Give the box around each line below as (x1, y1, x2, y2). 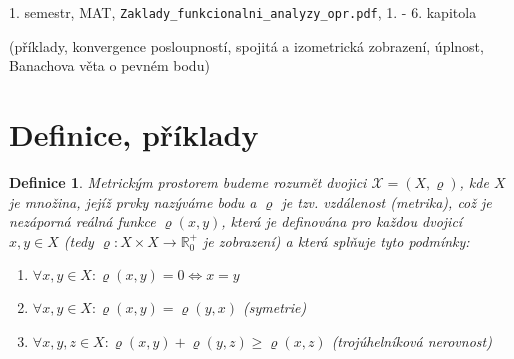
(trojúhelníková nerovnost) (331, 330, 492, 351)
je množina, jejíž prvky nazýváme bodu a (9, 191, 257, 212)
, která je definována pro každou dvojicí (221, 211, 463, 232)
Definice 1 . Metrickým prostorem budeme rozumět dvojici (9, 171, 367, 192)
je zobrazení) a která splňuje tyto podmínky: (202, 230, 470, 251)
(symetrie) (243, 297, 307, 318)
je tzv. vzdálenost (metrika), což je (281, 191, 492, 212)
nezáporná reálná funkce (9, 211, 156, 232)
